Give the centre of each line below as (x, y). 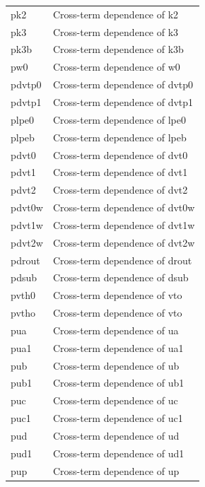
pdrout (25, 260)
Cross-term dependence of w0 (116, 67)
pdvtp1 (26, 101)
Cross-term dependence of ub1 (118, 383)
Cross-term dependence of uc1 (118, 418)
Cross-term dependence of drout (122, 260)
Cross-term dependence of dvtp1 (123, 101)
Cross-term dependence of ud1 (118, 453)
